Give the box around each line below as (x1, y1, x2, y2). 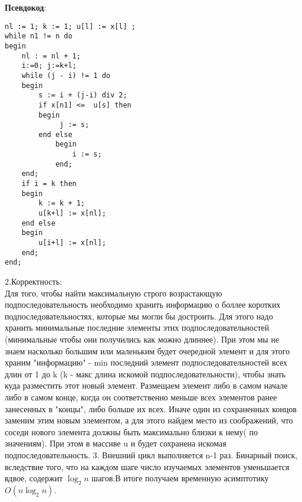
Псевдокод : (5, 1, 47, 13)
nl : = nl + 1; (21, 51, 81, 60)
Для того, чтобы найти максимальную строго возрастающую (5, 286, 222, 299)
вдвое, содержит (5, 472, 63, 484)
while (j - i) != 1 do (21, 71, 110, 80)
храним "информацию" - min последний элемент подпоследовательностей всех (5, 356, 287, 369)
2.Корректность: (5, 275, 62, 287)
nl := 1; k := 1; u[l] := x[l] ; (5, 22, 136, 31)
